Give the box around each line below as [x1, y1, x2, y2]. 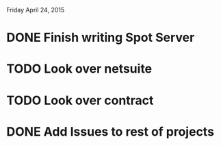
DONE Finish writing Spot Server [6, 30, 195, 45]
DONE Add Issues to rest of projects [6, 123, 215, 139]
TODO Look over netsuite [6, 61, 153, 77]
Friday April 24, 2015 [6, 6, 65, 14]
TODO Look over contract [6, 93, 154, 108]
